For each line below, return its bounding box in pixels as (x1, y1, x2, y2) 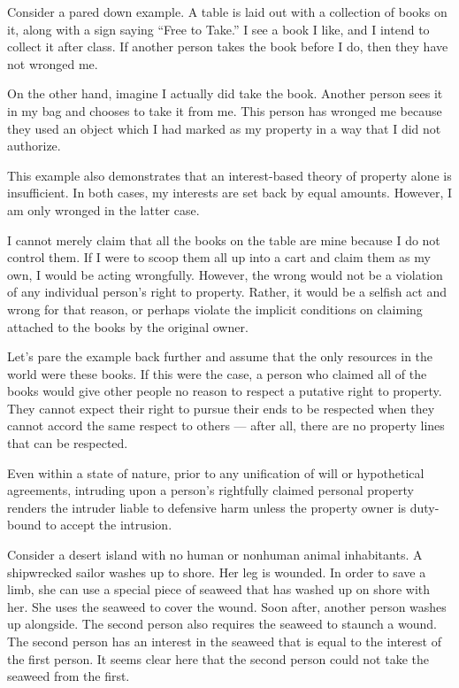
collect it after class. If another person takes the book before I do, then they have (7, 37, 448, 56)
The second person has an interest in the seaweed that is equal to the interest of (7, 632, 441, 650)
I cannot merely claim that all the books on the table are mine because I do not (7, 230, 440, 249)
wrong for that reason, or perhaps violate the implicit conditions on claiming (7, 299, 423, 318)
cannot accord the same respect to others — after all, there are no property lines (7, 416, 445, 435)
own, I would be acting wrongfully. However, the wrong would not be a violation (7, 265, 443, 283)
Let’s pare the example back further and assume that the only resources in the (7, 347, 433, 366)
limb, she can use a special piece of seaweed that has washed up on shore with (7, 580, 431, 599)
